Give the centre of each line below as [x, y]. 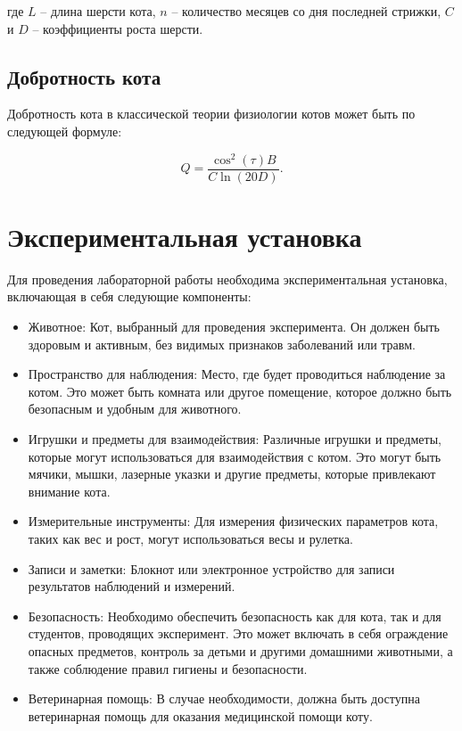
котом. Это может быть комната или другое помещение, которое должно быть [240, 391]
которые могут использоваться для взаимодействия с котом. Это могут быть [235, 456]
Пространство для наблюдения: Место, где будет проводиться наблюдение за [237, 374]
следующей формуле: [65, 131]
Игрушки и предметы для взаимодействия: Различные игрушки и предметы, [235, 439]
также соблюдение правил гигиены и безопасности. [168, 668]
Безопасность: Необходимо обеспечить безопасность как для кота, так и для [235, 616]
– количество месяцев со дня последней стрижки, [306, 11]
